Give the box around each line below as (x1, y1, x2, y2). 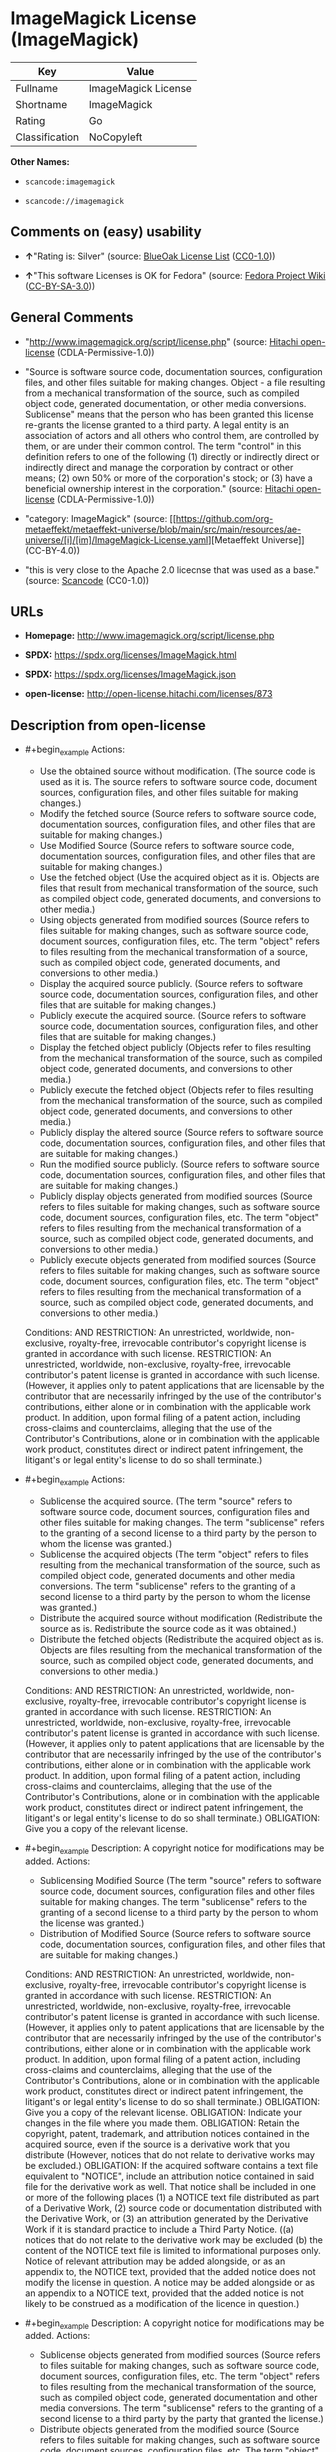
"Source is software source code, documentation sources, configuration (24, 365, 323, 377)
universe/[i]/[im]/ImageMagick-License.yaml (24, 533, 209, 546)
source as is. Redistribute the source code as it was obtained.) (39, 1622, 297, 1634)
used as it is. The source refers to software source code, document (39, 775, 318, 787)
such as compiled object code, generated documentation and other (39, 2392, 318, 2404)
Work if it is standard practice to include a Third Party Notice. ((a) (24, 2223, 295, 2235)
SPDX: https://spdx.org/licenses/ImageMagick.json (24, 668, 237, 681)
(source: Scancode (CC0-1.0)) (24, 574, 150, 586)
